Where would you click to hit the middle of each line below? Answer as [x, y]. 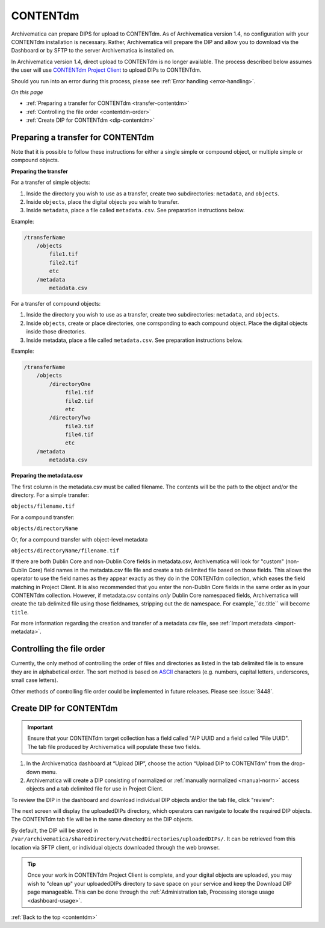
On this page [27, 92]
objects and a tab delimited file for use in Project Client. [95, 789]
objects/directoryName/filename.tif [65, 551]
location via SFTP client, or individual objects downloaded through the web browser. [116, 847]
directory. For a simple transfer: [50, 495]
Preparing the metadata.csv [47, 476]
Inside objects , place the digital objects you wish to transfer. [103, 201]
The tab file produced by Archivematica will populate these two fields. [114, 747]
